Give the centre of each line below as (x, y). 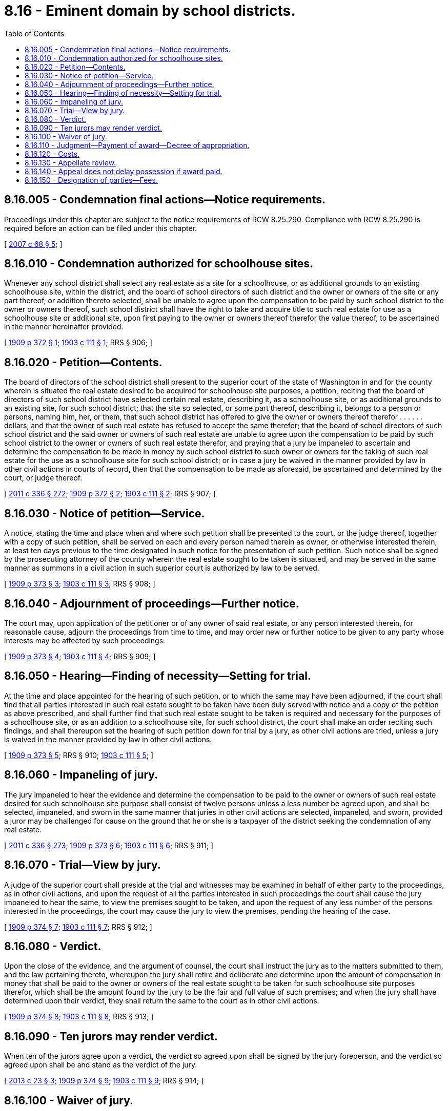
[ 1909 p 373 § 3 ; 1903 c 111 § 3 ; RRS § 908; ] (80, 584)
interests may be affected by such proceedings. (85, 640)
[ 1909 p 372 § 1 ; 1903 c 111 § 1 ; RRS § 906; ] (78, 343)
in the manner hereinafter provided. (64, 327)
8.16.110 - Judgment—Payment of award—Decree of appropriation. (137, 145)
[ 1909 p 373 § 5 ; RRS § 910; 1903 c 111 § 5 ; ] (79, 755)
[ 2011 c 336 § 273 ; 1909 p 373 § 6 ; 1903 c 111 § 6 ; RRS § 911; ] (109, 845)
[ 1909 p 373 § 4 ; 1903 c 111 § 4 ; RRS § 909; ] (80, 656)
